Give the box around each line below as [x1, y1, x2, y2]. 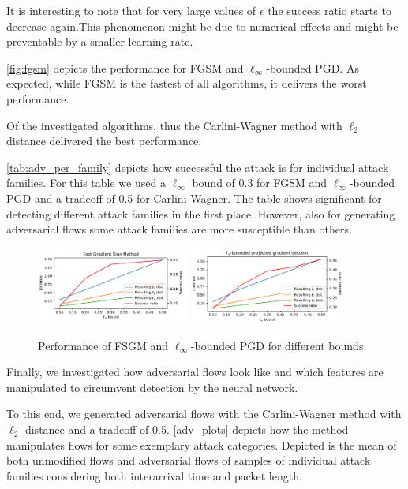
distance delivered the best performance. [6, 133, 202, 149]
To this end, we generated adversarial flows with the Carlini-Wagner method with [6, 405, 402, 422]
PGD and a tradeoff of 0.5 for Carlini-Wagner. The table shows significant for [6, 189, 382, 206]
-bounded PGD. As [266, 59, 359, 76]
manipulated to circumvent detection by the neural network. [6, 379, 298, 395]
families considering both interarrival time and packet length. [6, 467, 302, 483]
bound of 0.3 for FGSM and [192, 174, 328, 191]
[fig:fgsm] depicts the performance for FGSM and [6, 59, 244, 76]
